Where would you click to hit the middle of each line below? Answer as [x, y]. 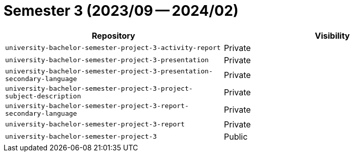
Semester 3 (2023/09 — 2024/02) [121, 11]
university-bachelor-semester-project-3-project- [99, 88]
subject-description [43, 96]
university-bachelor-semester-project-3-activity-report [113, 48]
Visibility [332, 35]
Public [236, 136]
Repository [113, 35]
